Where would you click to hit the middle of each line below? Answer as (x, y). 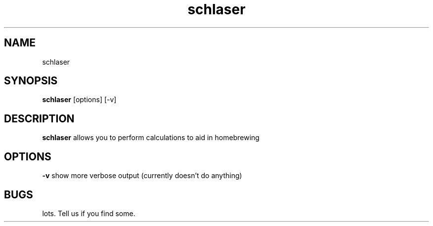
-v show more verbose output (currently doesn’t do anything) (142, 176)
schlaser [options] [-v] (79, 100)
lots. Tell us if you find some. (89, 213)
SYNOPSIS (31, 81)
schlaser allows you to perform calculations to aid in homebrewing (151, 138)
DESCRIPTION (39, 118)
